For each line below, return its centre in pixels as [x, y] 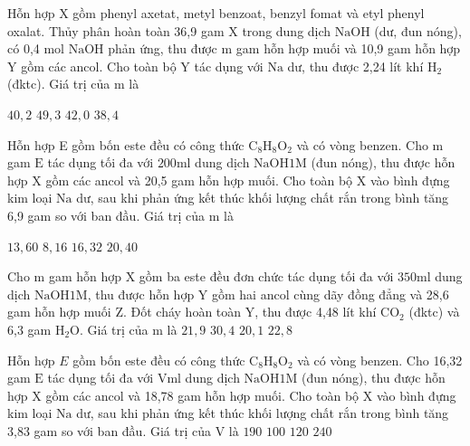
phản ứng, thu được [163, 48]
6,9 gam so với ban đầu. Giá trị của [106, 215]
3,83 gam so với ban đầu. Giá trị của [109, 430]
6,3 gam [29, 329]
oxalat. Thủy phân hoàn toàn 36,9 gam [116, 30]
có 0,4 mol [36, 48]
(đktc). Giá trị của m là [73, 84]
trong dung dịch [287, 30]
